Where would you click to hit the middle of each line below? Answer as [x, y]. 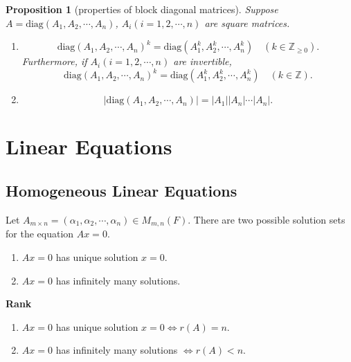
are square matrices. [247, 22]
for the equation [40, 234]
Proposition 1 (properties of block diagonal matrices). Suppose [142, 9]
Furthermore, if [54, 61]
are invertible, [202, 61]
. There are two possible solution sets [267, 219]
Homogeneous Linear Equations [121, 191]
